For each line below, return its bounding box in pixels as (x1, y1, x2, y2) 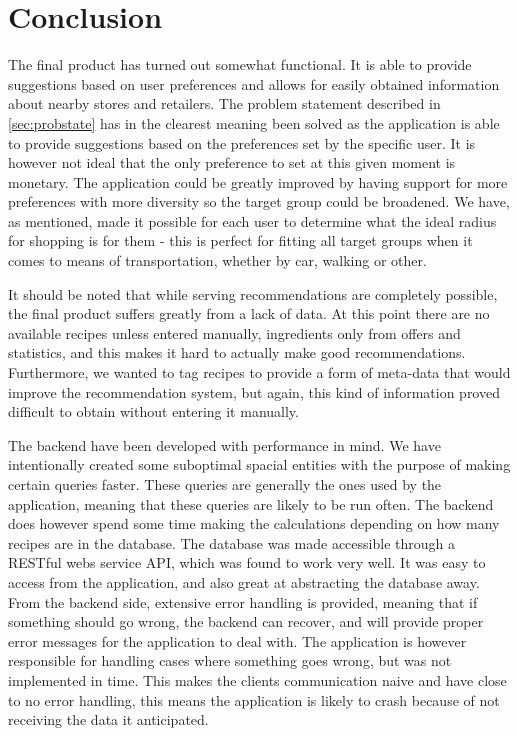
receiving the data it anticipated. (8, 709, 209, 730)
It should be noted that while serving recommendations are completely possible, (8, 283, 498, 304)
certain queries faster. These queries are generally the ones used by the (8, 474, 442, 494)
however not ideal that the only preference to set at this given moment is (8, 152, 456, 173)
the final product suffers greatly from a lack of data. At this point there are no (8, 303, 490, 324)
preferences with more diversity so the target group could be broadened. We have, (8, 191, 510, 212)
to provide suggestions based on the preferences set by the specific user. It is (8, 132, 476, 153)
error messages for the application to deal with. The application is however (8, 630, 467, 651)
